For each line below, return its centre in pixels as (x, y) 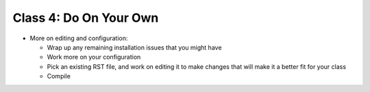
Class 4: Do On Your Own (86, 18)
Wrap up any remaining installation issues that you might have (134, 47)
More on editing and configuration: (79, 38)
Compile (59, 76)
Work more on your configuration (94, 57)
